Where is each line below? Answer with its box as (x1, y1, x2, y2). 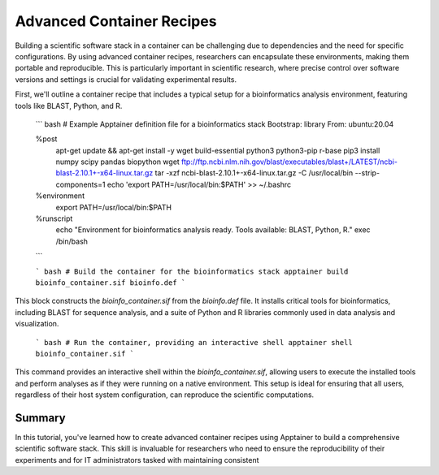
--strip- (354, 168, 380, 178)
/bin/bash (55, 236, 89, 246)
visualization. (15, 319, 59, 329)
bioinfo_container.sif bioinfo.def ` (35, 278, 186, 287)
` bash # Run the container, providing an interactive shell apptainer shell (35, 338, 353, 347)
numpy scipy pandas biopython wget (55, 157, 180, 166)
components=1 (55, 179, 106, 189)
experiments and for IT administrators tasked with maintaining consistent (15, 455, 259, 464)
